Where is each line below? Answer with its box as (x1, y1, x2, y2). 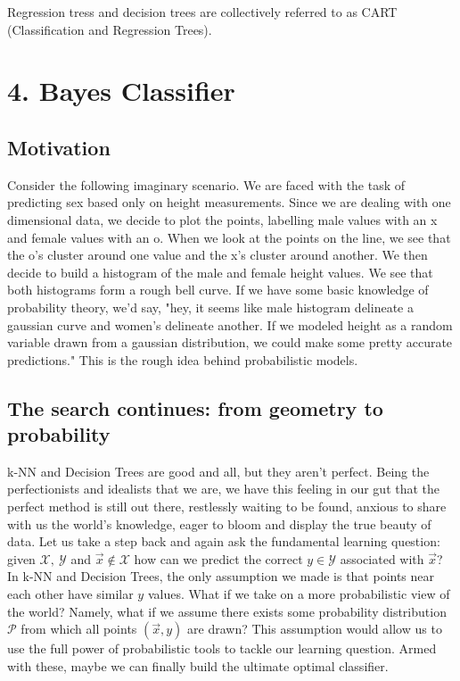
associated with (340, 549, 424, 568)
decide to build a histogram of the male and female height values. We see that (7, 262, 433, 281)
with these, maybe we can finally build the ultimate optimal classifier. (7, 656, 389, 675)
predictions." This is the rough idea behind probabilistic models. (7, 350, 358, 369)
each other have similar (7, 585, 134, 603)
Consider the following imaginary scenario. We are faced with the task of (7, 175, 406, 194)
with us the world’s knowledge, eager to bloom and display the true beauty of (7, 514, 431, 533)
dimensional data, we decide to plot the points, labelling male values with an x (7, 210, 438, 228)
